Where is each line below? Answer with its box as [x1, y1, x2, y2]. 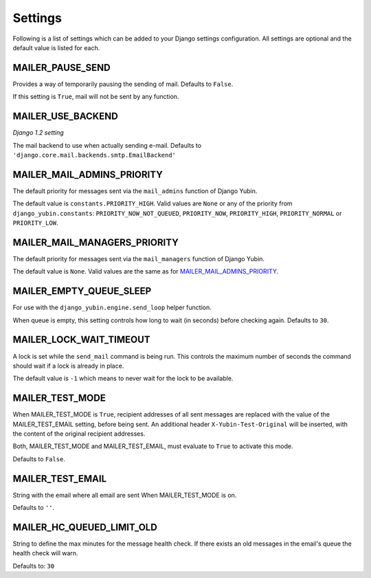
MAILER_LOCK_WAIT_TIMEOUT [12, 334, 150, 346]
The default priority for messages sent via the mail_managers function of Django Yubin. [12, 254, 265, 263]
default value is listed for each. [12, 43, 100, 52]
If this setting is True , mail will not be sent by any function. [12, 93, 179, 101]
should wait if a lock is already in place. [12, 362, 124, 370]
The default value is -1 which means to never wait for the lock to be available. [12, 375, 234, 383]
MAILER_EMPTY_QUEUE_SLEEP [12, 285, 152, 297]
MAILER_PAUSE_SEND [12, 62, 111, 74]
